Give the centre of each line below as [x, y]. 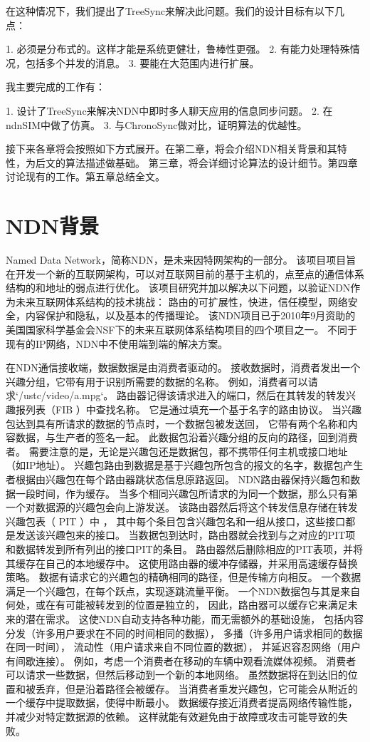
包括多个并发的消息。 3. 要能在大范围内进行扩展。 [142, 62]
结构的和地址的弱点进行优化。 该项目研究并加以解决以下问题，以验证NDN [178, 288]
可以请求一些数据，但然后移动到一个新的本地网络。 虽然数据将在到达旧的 [177, 675]
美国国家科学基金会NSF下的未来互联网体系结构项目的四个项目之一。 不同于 [182, 330]
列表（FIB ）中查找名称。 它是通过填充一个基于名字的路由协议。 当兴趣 [194, 409]
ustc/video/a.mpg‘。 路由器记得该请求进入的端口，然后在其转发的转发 [185, 395]
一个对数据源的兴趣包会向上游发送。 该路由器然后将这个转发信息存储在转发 [182, 507]
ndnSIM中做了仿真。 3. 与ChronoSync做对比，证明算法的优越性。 [157, 124]
